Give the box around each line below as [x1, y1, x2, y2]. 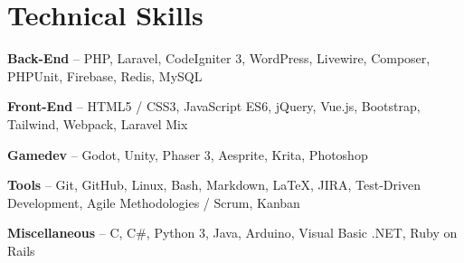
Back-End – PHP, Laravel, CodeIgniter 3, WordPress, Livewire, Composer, [7, 49, 431, 68]
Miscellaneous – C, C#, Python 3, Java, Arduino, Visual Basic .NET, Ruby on [7, 223, 458, 242]
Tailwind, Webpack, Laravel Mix [7, 114, 188, 133]
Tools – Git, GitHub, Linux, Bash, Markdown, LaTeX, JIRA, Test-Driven [7, 175, 421, 194]
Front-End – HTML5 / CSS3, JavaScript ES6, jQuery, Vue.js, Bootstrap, [7, 97, 421, 116]
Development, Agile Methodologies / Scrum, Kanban [7, 193, 300, 211]
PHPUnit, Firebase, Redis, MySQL [7, 66, 203, 85]
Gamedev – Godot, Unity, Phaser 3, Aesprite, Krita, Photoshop [7, 145, 368, 164]
